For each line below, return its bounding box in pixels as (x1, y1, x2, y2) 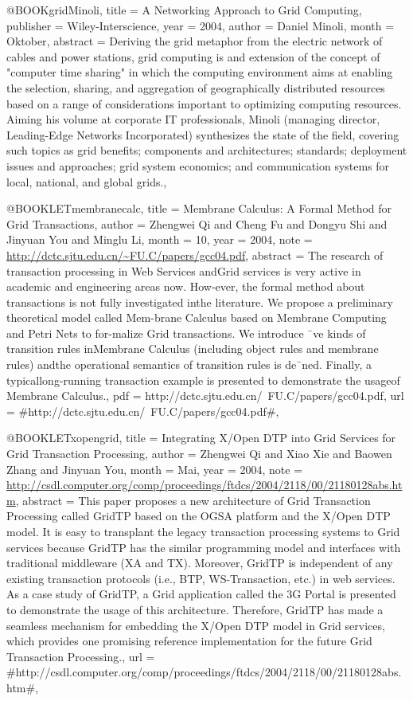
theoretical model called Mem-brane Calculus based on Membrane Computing (6, 309, 387, 326)
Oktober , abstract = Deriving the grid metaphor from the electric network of (6, 33, 383, 49)
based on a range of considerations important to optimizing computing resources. (6, 95, 402, 112)
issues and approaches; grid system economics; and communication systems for (6, 157, 390, 174)
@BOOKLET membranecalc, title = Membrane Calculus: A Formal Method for (6, 200, 392, 217)
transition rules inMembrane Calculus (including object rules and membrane (6, 340, 379, 357)
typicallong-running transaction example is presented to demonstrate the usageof (6, 371, 400, 388)
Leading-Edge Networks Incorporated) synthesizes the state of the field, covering (6, 126, 399, 143)
